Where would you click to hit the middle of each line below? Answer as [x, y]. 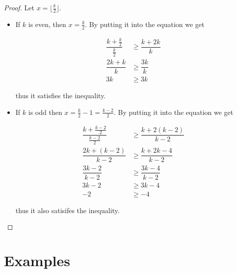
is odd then [45, 112]
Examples [37, 260]
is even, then [47, 24]
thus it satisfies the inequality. [61, 96]
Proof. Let [19, 7]
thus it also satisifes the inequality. [67, 210]
